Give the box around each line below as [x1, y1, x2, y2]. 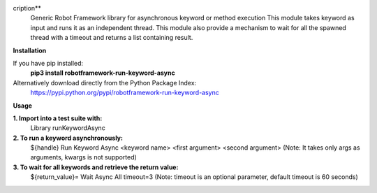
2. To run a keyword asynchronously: [13, 134, 124, 142]
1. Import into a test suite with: [13, 114, 103, 122]
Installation [13, 46, 47, 55]
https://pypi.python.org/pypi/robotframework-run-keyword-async [30, 88, 219, 97]
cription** [13, 4, 42, 12]
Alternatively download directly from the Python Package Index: [13, 78, 197, 87]
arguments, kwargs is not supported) [30, 153, 138, 162]
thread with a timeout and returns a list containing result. [30, 34, 193, 42]
